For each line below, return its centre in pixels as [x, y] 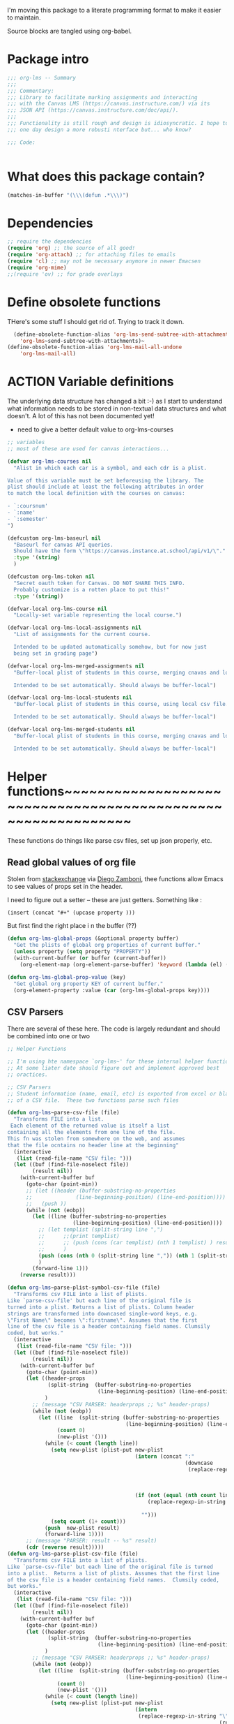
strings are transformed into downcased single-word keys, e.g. [102, 1313]
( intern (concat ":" [165, 1456]
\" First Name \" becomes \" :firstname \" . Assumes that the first [102, 1320]
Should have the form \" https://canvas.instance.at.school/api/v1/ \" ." [120, 551]
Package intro [48, 59]
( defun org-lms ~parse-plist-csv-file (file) [73, 1554]
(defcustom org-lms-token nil [51, 577]
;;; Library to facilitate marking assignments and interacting [102, 97]
